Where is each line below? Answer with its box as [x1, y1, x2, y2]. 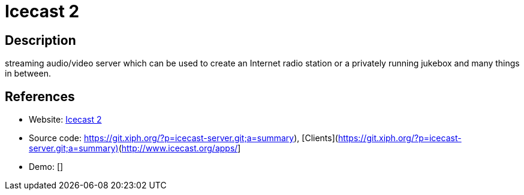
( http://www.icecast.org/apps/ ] [118, 143, 241, 154]
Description [5, 32, 76, 48]
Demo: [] [29, 162, 64, 172]
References [5, 89, 75, 104]
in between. [5, 68, 51, 79]
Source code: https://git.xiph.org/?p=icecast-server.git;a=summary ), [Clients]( [29, 133, 338, 144]
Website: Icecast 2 [29, 114, 102, 125]
